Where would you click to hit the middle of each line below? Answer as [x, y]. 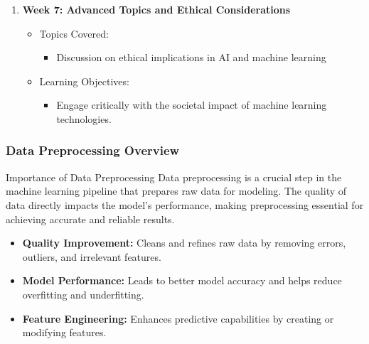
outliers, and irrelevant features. [92, 256]
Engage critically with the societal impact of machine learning [192, 105]
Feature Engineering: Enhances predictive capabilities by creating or [178, 318]
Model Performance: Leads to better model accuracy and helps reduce [182, 280]
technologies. [84, 118]
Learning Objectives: [84, 81]
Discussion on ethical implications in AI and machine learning [191, 57]
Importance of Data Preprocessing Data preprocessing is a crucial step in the [174, 177]
